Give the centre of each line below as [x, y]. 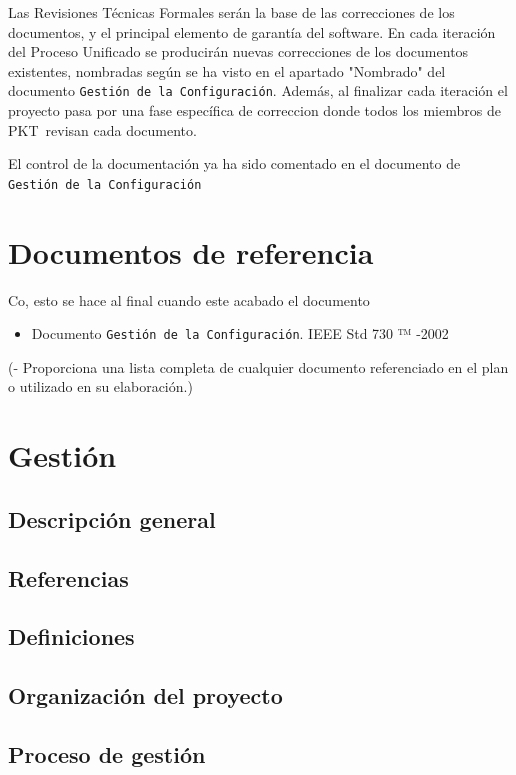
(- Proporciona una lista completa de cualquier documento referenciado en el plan [258, 366]
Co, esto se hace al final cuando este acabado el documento [189, 299]
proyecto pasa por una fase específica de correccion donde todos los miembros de [254, 110]
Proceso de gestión [107, 753]
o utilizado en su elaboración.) [100, 386]
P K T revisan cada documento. [102, 129]
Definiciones [71, 636]
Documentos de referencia [191, 251]
